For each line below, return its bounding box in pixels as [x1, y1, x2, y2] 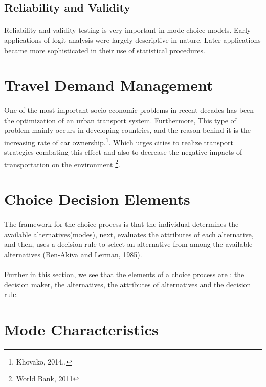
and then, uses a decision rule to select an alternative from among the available [4, 239, 253, 249]
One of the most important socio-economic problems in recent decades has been [4, 105, 254, 116]
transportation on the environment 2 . [4, 157, 120, 169]
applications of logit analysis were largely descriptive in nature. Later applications [4, 34, 261, 45]
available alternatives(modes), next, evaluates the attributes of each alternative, [4, 229, 254, 239]
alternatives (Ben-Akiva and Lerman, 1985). [4, 248, 142, 259]
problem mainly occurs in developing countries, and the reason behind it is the [4, 125, 251, 135]
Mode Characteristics [4, 318, 159, 339]
